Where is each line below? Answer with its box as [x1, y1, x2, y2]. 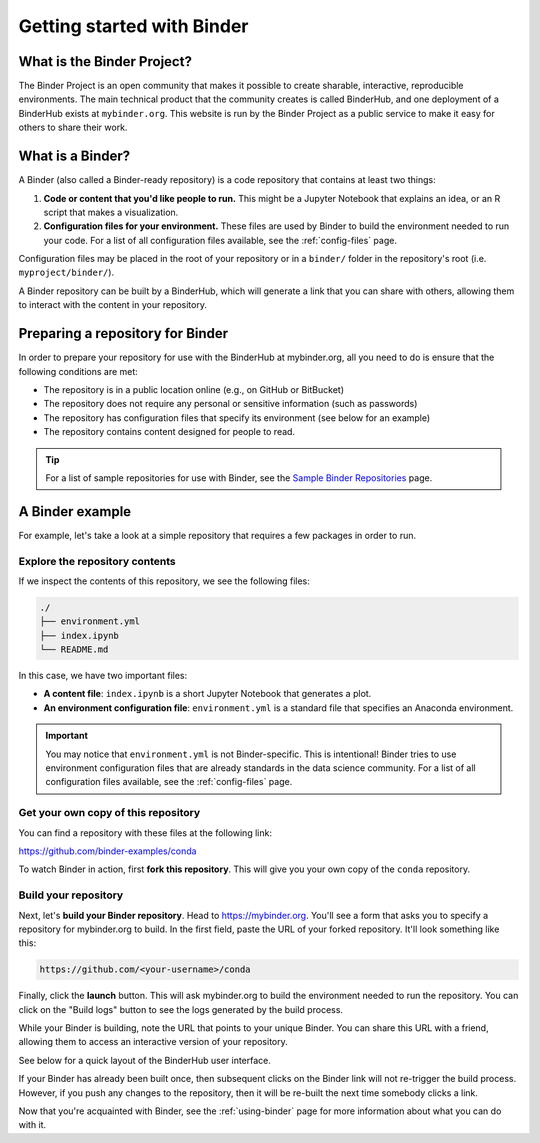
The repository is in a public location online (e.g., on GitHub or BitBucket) [43, 383, 345, 395]
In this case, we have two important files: [18, 670, 188, 682]
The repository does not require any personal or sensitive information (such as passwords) [43, 398, 418, 410]
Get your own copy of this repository [18, 806, 201, 820]
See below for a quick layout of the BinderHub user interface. [18, 1054, 272, 1066]
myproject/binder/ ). [18, 266, 115, 279]
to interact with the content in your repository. [18, 299, 207, 311]
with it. [18, 1119, 47, 1131]
